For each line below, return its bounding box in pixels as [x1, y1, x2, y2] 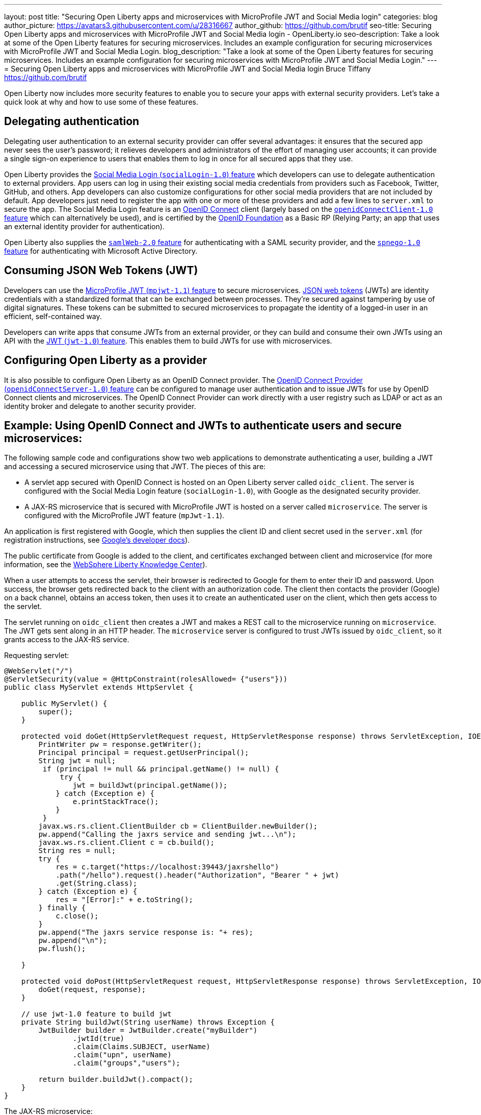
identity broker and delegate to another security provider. [4, 401, 196, 410]
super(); [38, 708, 73, 716]
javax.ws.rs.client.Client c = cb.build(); [38, 838, 215, 847]
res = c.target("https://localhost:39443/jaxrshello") [56, 863, 279, 871]
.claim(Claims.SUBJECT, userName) [72, 1043, 210, 1051]
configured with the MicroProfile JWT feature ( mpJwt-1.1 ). [24, 511, 225, 520]
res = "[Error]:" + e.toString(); [56, 895, 193, 904]
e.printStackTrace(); [72, 797, 159, 806]
